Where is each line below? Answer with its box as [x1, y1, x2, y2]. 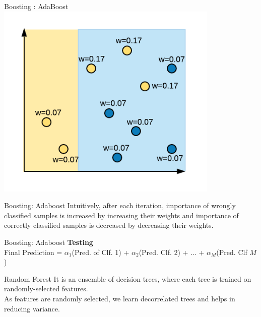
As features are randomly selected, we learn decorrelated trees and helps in [4, 293, 235, 303]
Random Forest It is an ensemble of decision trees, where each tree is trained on [4, 273, 251, 284]
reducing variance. [4, 303, 60, 313]
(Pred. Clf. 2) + [139, 246, 188, 257]
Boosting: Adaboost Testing [4, 236, 93, 247]
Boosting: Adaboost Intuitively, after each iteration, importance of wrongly [4, 200, 236, 211]
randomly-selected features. [4, 283, 88, 294]
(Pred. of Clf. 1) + [72, 246, 129, 257]
